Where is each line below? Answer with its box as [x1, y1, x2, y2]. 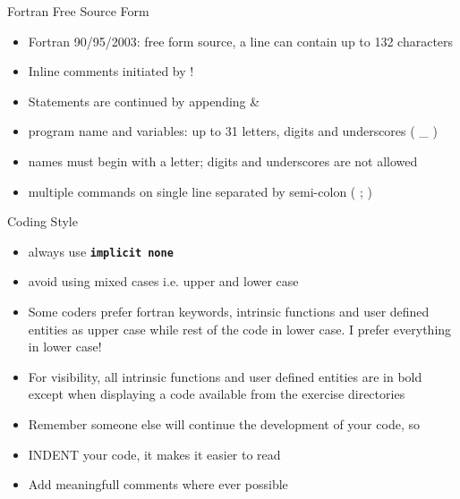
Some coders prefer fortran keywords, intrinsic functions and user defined [28, 302, 430, 320]
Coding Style [7, 212, 78, 231]
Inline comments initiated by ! [28, 62, 194, 80]
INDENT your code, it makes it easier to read [28, 444, 281, 463]
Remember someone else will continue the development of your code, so [28, 414, 420, 433]
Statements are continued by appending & [28, 91, 260, 110]
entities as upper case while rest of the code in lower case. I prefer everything [28, 319, 452, 338]
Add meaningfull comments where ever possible [28, 475, 288, 494]
